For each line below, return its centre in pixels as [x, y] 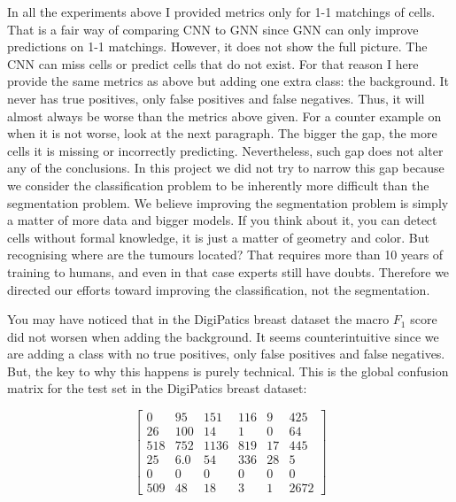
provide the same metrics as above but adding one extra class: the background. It [228, 81]
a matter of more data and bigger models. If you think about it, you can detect [222, 220]
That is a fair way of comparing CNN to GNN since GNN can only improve [213, 29]
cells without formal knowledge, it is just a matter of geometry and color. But [218, 237]
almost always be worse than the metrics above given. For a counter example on [224, 116]
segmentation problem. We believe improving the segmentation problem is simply [228, 202]
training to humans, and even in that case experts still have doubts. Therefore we [228, 271]
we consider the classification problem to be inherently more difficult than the [218, 185]
